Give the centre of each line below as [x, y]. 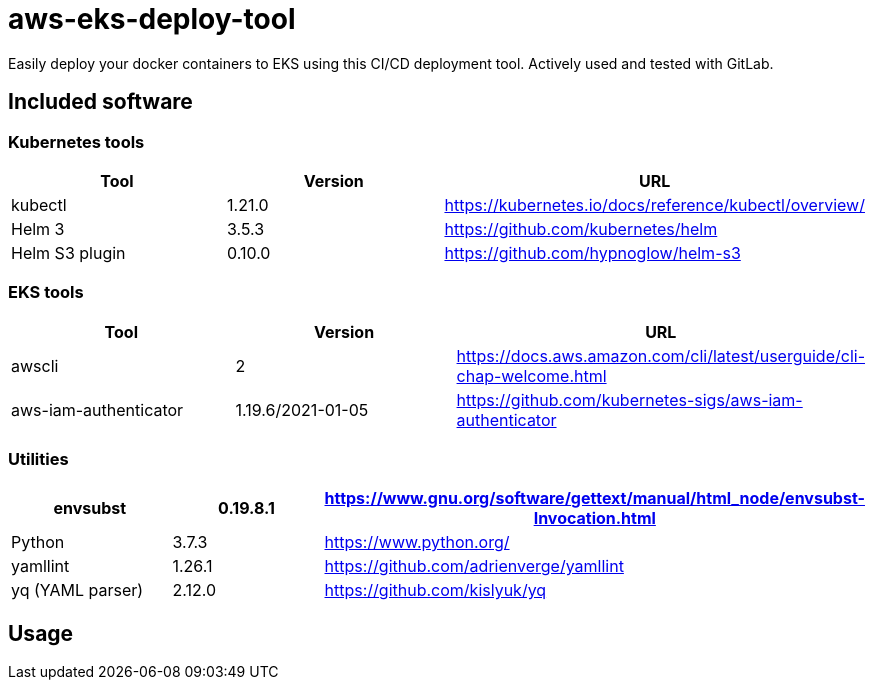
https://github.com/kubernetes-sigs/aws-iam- [629, 399]
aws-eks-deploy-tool [152, 19]
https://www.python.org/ [417, 542]
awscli [35, 365]
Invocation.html [594, 518]
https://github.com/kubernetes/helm [581, 228]
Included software [100, 102]
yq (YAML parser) [77, 590]
